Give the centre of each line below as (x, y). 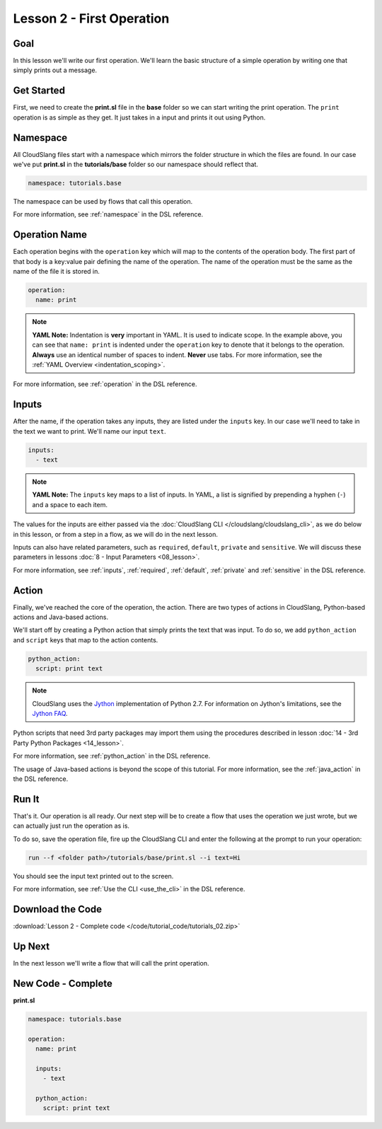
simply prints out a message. (55, 70)
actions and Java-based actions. (61, 617)
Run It (26, 799)
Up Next (31, 946)
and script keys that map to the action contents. (86, 639)
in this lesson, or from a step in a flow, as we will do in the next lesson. (116, 534)
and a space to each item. (70, 504)
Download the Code (58, 909)
